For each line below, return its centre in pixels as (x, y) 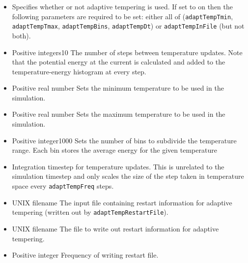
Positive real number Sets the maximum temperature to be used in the (119, 114)
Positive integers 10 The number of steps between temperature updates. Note (127, 52)
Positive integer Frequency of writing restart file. (85, 255)
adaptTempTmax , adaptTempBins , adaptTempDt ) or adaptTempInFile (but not (128, 26)
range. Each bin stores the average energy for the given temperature (114, 150)
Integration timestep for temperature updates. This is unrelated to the (118, 166)
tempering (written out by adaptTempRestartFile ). (90, 212)
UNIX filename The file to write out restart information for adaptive (115, 228)
